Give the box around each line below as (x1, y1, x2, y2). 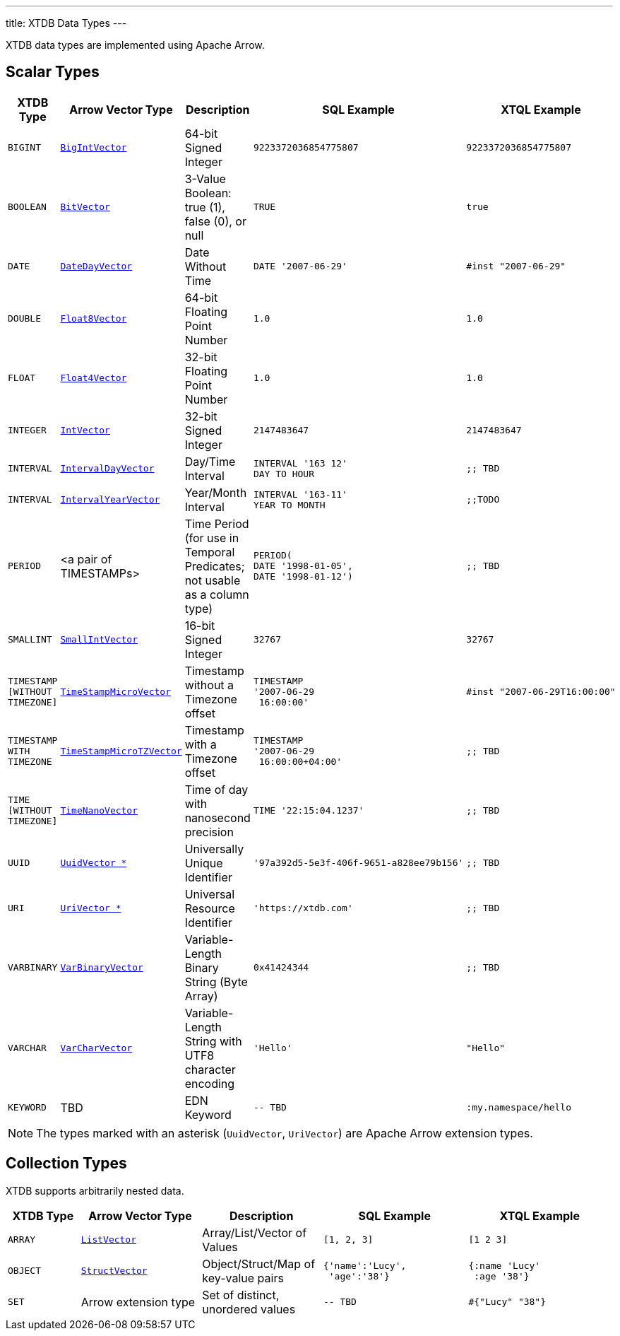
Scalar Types (6, 63, 100, 81)
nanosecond (184, 810, 251, 825)
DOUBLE (8, 313, 41, 324)
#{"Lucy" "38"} (468, 1296, 547, 1308)
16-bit (184, 618, 215, 633)
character (184, 1062, 236, 1077)
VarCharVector (60, 1043, 133, 1054)
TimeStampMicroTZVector (60, 746, 182, 757)
